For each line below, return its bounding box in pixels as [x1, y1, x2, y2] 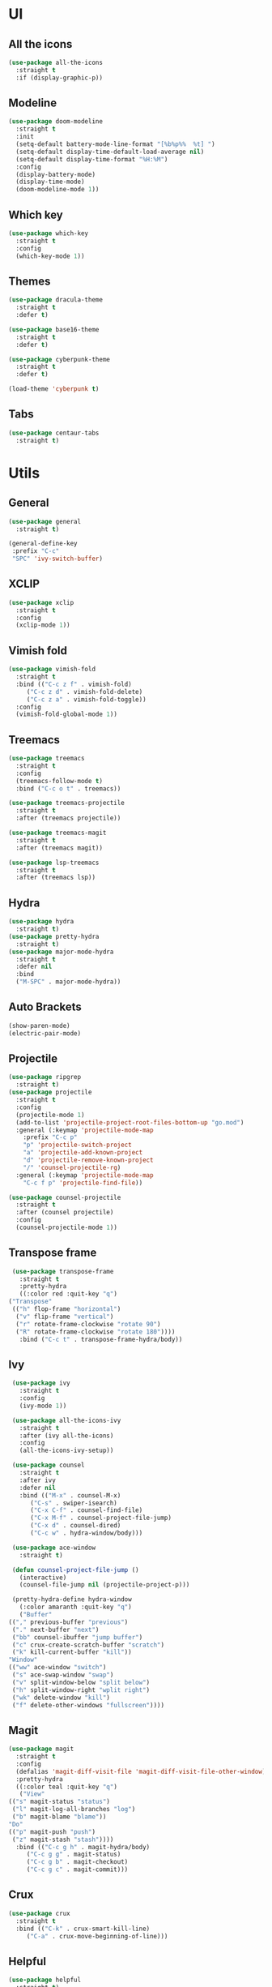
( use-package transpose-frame [11, 1267, 114, 1275]
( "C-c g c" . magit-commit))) [26, 1865, 129, 1874]
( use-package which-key [8, 229, 89, 238]
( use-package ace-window [11, 1544, 96, 1552]
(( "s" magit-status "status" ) [8, 1797, 111, 1806]
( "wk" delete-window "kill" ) [11, 1694, 111, 1702]
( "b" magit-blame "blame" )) [11, 1813, 107, 1821]
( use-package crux [8, 1909, 70, 1917]
